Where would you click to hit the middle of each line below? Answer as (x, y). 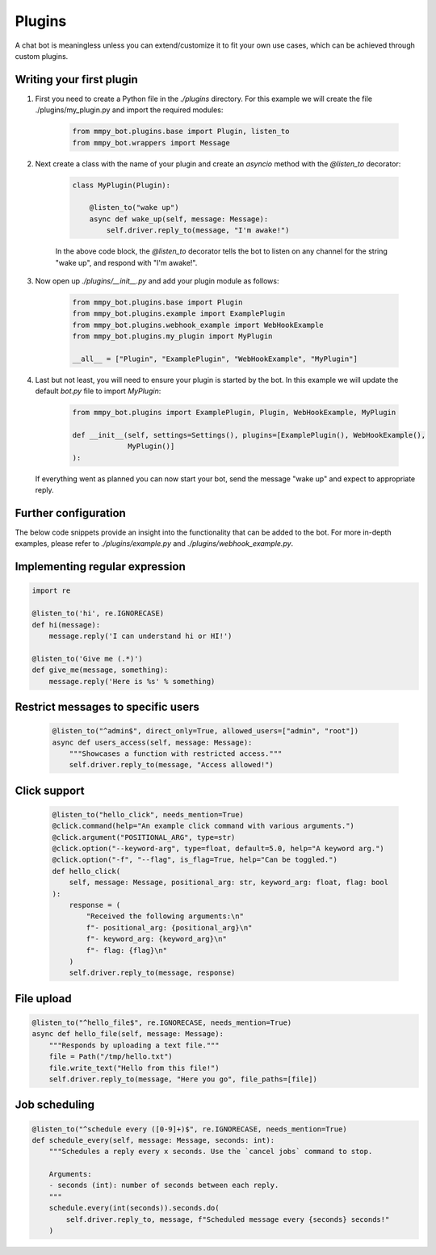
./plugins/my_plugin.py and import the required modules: (129, 110)
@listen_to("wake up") (134, 208)
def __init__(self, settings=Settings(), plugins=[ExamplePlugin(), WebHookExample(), (249, 435)
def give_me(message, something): (100, 670)
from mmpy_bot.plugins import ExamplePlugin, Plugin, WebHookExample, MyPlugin (234, 413)
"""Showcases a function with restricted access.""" (176, 753)
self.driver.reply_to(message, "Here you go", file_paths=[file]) (183, 1079)
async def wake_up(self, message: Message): (179, 219)
